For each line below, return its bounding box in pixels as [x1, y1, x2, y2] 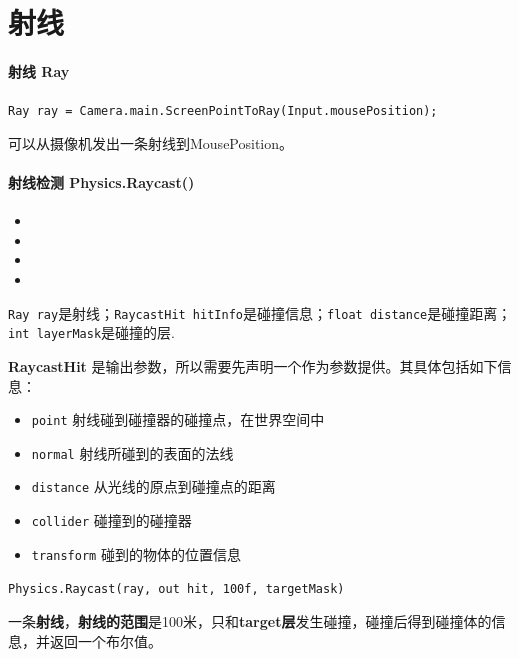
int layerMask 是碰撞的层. [8, 322, 175, 343]
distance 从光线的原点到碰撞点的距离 [31, 476, 276, 497]
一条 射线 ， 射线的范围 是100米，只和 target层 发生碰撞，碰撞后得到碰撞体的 [8, 611, 492, 632]
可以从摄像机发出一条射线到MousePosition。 [8, 132, 294, 153]
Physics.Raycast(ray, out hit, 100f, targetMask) [8, 582, 345, 597]
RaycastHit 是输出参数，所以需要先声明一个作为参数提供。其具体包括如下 [8, 355, 498, 376]
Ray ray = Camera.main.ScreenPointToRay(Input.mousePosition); [8, 104, 438, 119]
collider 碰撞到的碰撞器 [31, 510, 192, 531]
